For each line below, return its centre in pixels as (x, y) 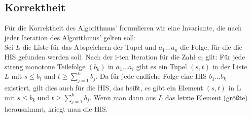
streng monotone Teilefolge (45, 66)
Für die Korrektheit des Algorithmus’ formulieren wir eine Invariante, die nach (123, 28)
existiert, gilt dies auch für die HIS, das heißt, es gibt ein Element (104, 87)
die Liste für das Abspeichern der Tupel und (90, 47)
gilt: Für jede (225, 56)
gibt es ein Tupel (162, 66)
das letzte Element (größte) (206, 97)
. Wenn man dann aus (123, 97)
